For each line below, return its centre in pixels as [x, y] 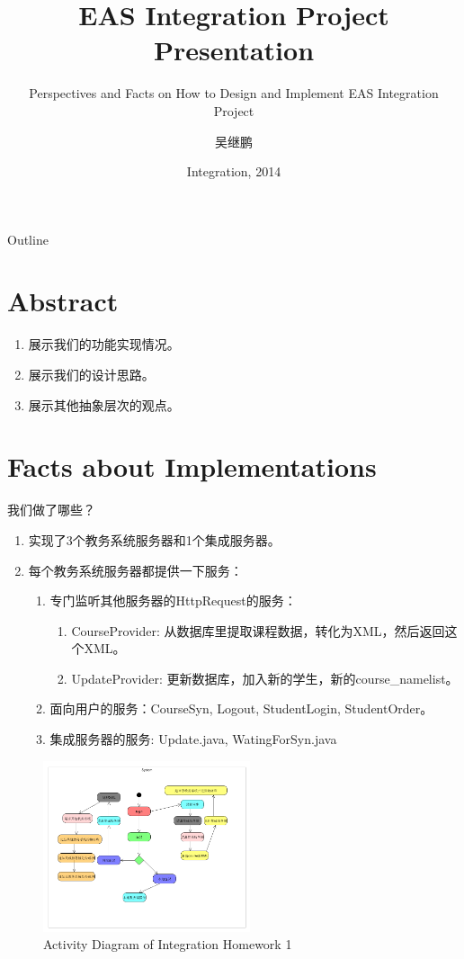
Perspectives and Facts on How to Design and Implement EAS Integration [234, 93]
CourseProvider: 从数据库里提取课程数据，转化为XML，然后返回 [258, 630]
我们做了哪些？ [51, 510]
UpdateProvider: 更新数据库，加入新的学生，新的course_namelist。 [265, 678]
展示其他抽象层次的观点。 [104, 404]
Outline [28, 239]
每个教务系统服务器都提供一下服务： [135, 570]
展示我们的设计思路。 [91, 374]
